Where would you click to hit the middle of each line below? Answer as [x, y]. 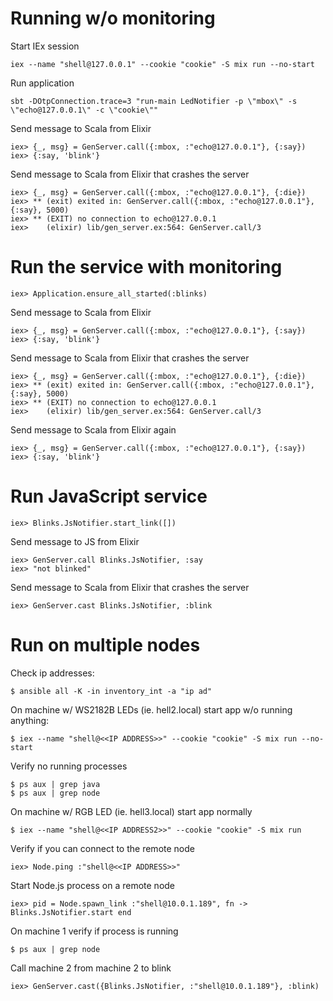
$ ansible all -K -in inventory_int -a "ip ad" [111, 691]
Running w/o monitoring [113, 18]
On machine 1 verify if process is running [94, 931]
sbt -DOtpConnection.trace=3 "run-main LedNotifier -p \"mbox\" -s [154, 101]
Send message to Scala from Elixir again [93, 429]
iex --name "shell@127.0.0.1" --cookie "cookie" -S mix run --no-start [162, 64]
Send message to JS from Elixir [75, 541]
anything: [30, 720]
